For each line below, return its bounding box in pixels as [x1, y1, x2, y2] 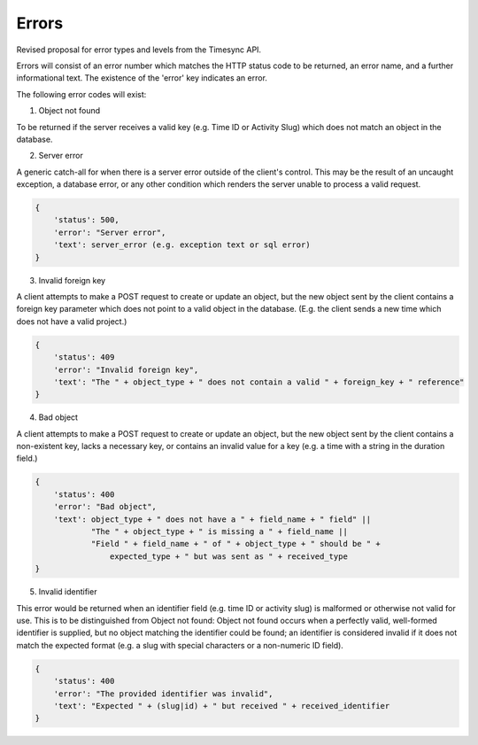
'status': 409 [53, 353, 115, 362]
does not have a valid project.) [16, 315, 127, 327]
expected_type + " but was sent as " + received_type [109, 551, 349, 562]
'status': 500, [53, 215, 119, 225]
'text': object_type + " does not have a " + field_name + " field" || [53, 514, 372, 524]
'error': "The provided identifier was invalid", [53, 688, 274, 699]
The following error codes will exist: [16, 89, 147, 99]
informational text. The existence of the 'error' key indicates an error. [16, 73, 267, 83]
